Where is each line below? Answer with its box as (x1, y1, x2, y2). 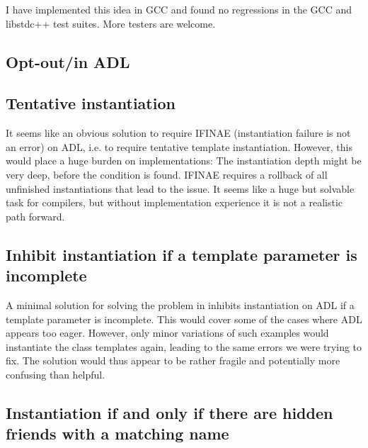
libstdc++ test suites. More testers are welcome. (6, 16, 216, 30)
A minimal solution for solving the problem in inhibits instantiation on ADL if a (6, 297, 355, 312)
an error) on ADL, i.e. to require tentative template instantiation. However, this (6, 139, 352, 154)
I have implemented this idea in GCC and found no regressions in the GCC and (6, 2, 352, 16)
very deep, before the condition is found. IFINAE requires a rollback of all (6, 167, 328, 181)
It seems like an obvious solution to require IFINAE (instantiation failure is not (6, 125, 351, 140)
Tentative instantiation (6, 92, 176, 114)
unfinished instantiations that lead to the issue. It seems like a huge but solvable (6, 181, 355, 196)
